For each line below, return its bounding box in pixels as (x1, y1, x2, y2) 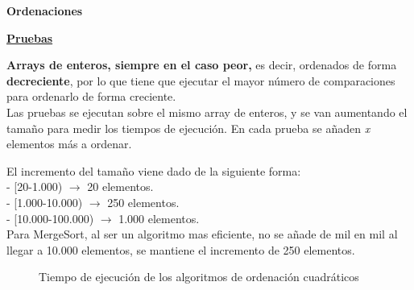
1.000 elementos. (118, 209, 200, 226)
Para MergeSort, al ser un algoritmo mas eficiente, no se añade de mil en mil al (6, 226, 398, 242)
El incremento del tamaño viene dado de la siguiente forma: (6, 162, 301, 179)
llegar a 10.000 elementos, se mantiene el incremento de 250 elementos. (6, 241, 355, 258)
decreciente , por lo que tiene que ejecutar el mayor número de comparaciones (6, 72, 395, 89)
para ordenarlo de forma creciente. (6, 88, 176, 105)
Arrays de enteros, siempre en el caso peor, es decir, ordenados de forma (6, 56, 397, 73)
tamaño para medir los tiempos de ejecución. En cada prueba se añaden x (6, 119, 371, 136)
